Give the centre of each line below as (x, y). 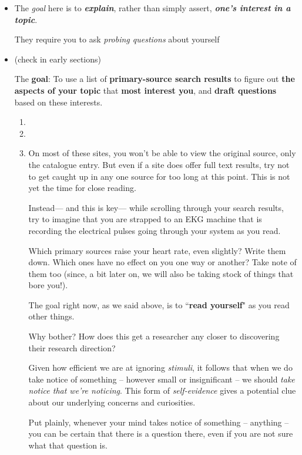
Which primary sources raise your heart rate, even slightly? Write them (157, 250)
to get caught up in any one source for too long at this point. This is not (159, 176)
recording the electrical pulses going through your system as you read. (155, 230)
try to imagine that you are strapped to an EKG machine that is (145, 219)
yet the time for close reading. (82, 188)
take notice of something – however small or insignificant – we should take (162, 379)
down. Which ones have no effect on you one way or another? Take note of (162, 262)
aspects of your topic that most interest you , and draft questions (145, 90)
